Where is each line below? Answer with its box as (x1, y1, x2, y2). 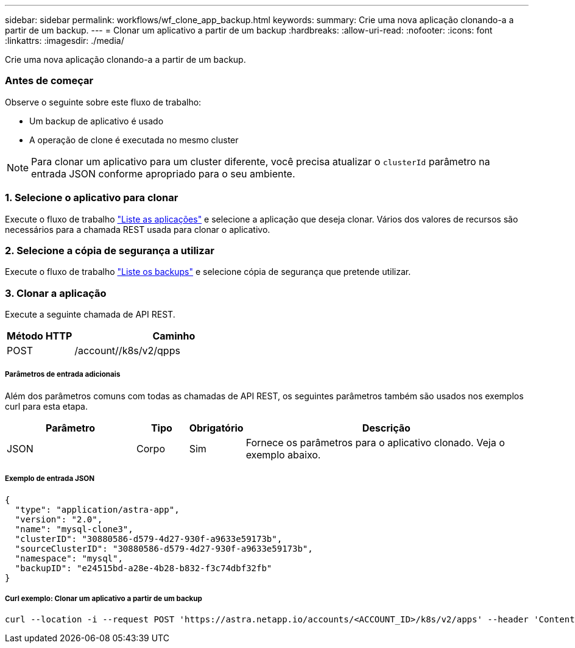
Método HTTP (7, 330, 72, 342)
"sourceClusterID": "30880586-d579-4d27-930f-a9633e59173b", (15, 543, 313, 554)
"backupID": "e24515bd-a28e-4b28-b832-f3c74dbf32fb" (15, 563, 272, 573)
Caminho (152, 330, 196, 342)
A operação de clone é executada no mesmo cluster (29, 134, 239, 145)
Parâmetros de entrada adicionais (5, 370, 121, 379)
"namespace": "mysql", (15, 553, 123, 563)
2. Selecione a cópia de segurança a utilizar (5, 244, 214, 257)
